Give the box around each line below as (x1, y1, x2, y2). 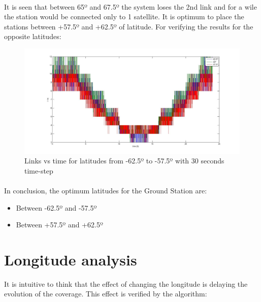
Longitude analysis (4, 249, 137, 270)
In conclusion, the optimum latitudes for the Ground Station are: (4, 185, 207, 195)
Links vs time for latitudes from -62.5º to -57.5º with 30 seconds (24, 155, 224, 166)
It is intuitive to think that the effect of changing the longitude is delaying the (4, 278, 248, 289)
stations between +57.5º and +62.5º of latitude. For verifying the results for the (4, 21, 253, 31)
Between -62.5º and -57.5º (16, 202, 97, 213)
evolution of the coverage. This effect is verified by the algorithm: (4, 288, 207, 299)
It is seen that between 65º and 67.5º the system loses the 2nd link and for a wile (4, 1, 257, 12)
